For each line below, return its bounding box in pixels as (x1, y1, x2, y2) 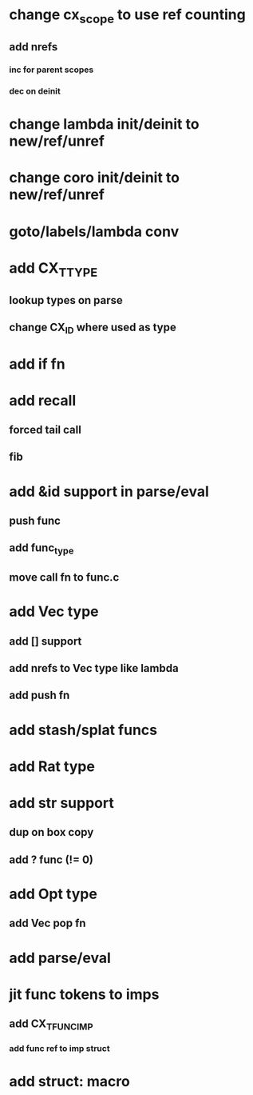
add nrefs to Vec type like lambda (9, 661, 179, 675)
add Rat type (9, 757, 95, 775)
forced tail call (9, 423, 82, 437)
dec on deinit (9, 86, 61, 97)
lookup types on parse (9, 294, 123, 307)
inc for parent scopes (9, 64, 94, 75)
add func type (9, 542, 74, 557)
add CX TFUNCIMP (9, 1017, 93, 1033)
